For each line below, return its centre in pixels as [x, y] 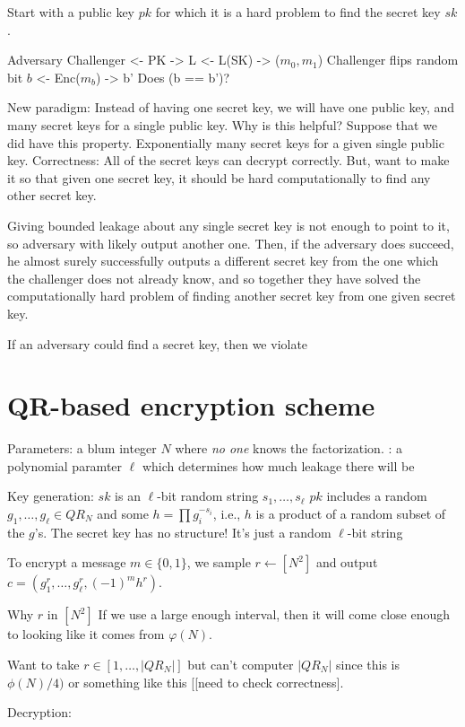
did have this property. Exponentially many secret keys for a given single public [226, 142]
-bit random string [208, 496]
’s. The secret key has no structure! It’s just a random [183, 532]
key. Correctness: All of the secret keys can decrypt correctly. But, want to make [228, 160]
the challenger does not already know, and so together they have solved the [214, 278]
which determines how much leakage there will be [278, 465]
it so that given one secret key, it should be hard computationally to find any [219, 177]
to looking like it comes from [86, 634]
